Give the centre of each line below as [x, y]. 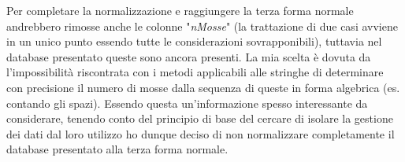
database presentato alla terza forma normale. [117, 149]
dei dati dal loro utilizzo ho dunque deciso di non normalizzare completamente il [201, 133]
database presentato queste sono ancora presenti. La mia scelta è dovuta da [189, 56]
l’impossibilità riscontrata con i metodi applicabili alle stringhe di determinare [195, 72]
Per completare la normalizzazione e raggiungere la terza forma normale [180, 10]
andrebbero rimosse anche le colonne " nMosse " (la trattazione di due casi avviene [202, 26]
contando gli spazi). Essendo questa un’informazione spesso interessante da [187, 103]
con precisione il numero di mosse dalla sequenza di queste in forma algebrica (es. [203, 87]
